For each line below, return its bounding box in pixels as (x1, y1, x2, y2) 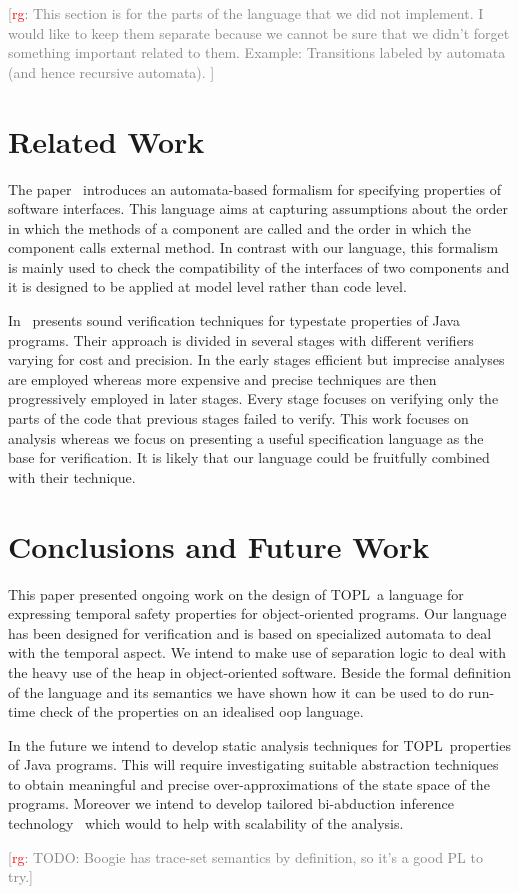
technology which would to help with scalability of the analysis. (8, 813, 404, 834)
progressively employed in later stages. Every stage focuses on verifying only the (8, 388, 499, 409)
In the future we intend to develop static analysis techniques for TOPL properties (8, 734, 511, 755)
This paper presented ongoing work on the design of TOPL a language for (8, 583, 464, 604)
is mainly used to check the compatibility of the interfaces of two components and (8, 256, 510, 277)
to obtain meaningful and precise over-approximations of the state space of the (8, 773, 490, 794)
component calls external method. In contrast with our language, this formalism (8, 237, 499, 258)
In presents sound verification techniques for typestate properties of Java (8, 310, 460, 331)
